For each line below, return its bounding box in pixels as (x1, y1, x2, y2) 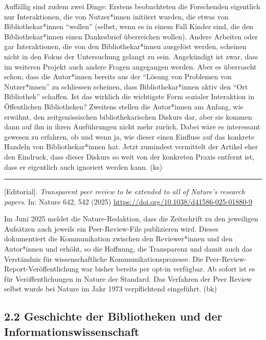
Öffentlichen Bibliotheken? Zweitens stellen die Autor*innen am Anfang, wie (4, 101, 243, 111)
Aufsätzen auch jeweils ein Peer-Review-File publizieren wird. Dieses (4, 223, 218, 234)
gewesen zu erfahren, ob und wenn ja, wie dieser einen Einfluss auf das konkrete (4, 131, 255, 142)
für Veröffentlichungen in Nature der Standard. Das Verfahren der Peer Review (4, 273, 252, 284)
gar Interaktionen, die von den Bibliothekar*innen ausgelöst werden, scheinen (4, 41, 247, 52)
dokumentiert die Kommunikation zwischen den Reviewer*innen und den (4, 233, 233, 244)
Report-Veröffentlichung (4, 263, 79, 274)
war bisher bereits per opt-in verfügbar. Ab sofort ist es (81, 263, 255, 274)
